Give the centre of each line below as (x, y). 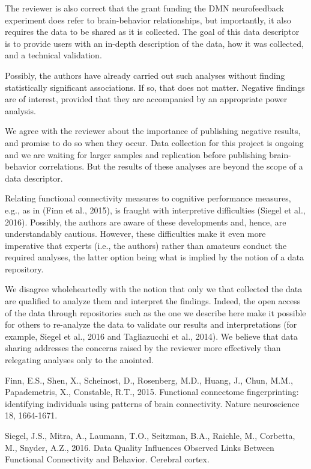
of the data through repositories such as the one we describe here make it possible (155, 312)
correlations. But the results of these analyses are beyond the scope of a (171, 166)
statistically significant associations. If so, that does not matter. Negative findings (155, 87)
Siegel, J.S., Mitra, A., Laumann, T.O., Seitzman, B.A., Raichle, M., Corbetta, (150, 435)
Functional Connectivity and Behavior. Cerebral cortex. (107, 459)
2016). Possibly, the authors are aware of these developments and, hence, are (146, 222)
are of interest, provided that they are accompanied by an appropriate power (146, 99)
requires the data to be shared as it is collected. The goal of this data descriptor (152, 32)
